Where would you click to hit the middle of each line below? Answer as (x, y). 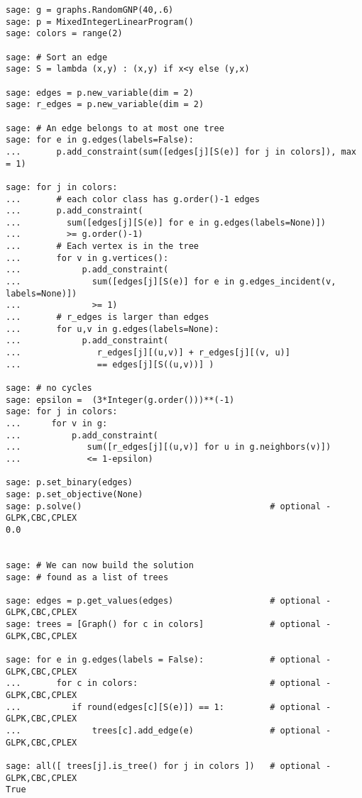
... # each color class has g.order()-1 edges (133, 199)
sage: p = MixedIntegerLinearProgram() (100, 22)
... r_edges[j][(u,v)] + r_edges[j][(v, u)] (148, 353)
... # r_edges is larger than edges (108, 317)
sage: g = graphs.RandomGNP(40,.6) (90, 10)
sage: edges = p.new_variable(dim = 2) (100, 93)
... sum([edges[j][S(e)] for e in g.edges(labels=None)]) (166, 222)
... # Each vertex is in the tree (103, 246)
